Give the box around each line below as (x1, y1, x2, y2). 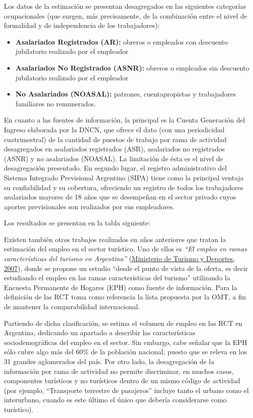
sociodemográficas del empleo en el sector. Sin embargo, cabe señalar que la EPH (4, 337, 248, 347)
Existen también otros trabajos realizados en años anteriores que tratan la (4, 234, 226, 244)
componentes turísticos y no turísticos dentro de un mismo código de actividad (4, 375, 240, 386)
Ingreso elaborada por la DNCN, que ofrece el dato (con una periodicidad (4, 124, 225, 134)
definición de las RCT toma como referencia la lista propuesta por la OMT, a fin (4, 292, 246, 302)
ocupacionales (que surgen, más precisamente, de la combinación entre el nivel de (4, 10, 247, 21)
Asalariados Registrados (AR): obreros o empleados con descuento (15, 36, 228, 47)
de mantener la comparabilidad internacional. (4, 301, 140, 312)
